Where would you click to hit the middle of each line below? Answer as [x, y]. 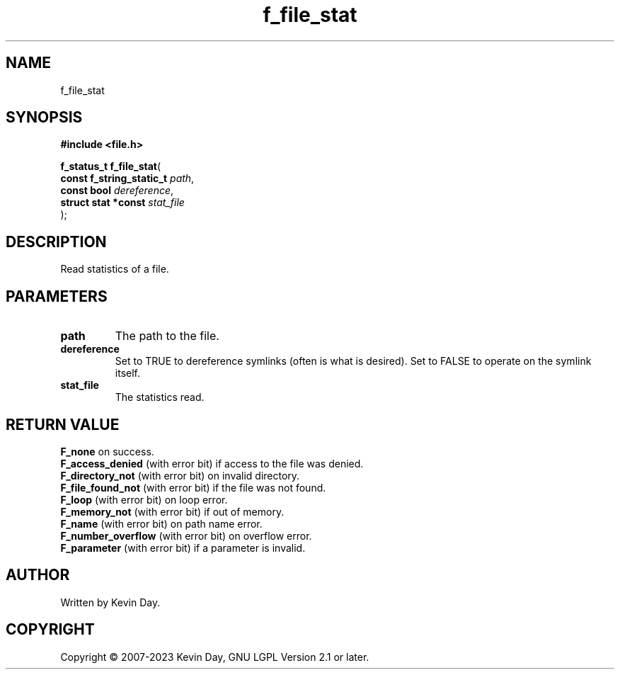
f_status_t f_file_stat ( [111, 166]
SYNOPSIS [44, 118]
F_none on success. [107, 451]
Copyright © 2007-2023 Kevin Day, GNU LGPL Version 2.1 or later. [215, 657]
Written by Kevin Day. [110, 602]
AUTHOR [38, 575]
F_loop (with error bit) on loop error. [144, 499]
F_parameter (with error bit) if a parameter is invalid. [183, 548]
